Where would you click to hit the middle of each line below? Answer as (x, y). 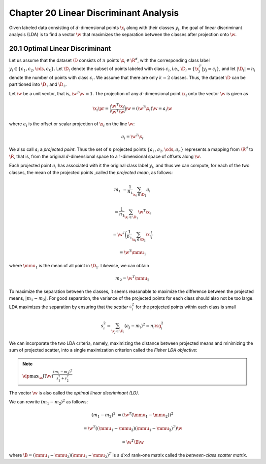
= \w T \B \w (133, 442)
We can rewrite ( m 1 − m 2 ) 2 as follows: (49, 402)
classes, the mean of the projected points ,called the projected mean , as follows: (91, 172)
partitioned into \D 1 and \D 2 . (38, 85)
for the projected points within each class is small (186, 307)
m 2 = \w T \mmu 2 (132, 278)
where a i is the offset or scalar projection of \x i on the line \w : (72, 124)
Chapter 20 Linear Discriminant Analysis (94, 13)
